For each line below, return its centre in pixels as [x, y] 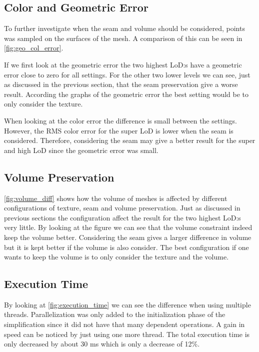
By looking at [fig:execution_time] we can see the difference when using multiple [127, 304]
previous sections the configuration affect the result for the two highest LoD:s [122, 217]
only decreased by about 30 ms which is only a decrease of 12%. [102, 344]
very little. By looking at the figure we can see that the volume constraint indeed [128, 227]
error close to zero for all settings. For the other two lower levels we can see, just [127, 74]
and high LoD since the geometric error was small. [81, 150]
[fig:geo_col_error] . [34, 48]
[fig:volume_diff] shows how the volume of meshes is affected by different [116, 198]
